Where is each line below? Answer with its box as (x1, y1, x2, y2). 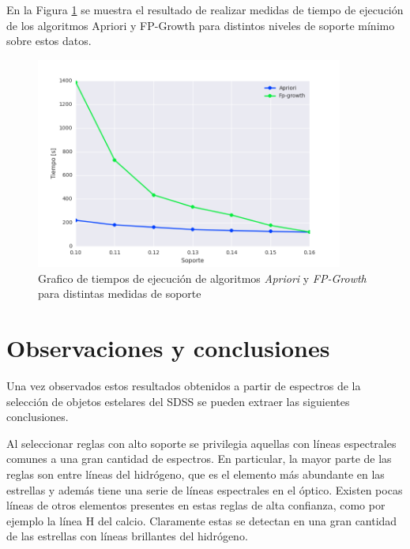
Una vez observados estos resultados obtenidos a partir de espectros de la (6, 378, 361, 394)
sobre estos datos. (6, 32, 92, 49)
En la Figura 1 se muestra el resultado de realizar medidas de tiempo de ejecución (6, 2, 404, 17)
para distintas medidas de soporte (38, 285, 201, 302)
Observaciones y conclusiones (6, 332, 330, 364)
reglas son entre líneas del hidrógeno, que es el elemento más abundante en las (6, 466, 385, 482)
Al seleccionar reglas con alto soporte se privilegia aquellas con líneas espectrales (6, 434, 397, 451)
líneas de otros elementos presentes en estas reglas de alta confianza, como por (6, 497, 386, 513)
